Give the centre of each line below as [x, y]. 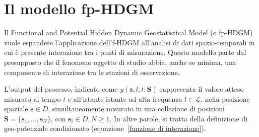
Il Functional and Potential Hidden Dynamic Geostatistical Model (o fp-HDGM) [128, 32]
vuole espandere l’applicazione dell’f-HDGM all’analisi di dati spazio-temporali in [129, 42]
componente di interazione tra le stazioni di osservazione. [92, 72]
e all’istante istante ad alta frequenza [125, 98]
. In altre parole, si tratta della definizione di [179, 118]
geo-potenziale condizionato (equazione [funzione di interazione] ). [105, 128]
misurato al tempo [33, 98]
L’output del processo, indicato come [61, 89]
